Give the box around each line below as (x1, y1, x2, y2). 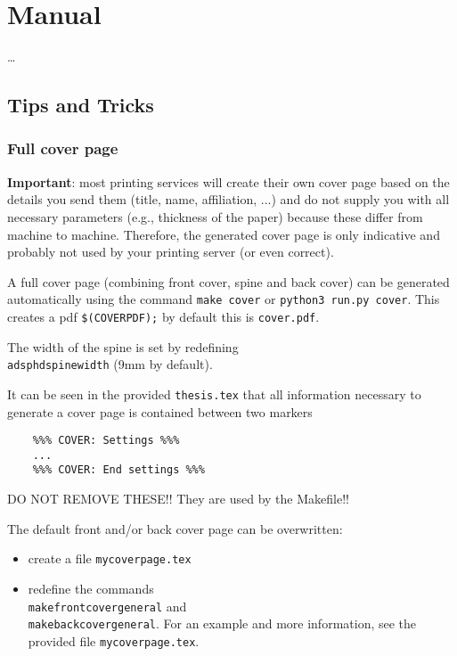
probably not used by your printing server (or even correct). (7, 242, 334, 261)
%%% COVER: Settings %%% (32, 434, 180, 447)
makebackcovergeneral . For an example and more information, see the (28, 614, 417, 633)
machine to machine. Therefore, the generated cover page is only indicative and (7, 225, 440, 243)
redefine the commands (28, 578, 154, 597)
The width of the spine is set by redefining (7, 337, 239, 356)
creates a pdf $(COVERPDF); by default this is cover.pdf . (7, 307, 320, 325)
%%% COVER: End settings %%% (32, 463, 205, 477)
